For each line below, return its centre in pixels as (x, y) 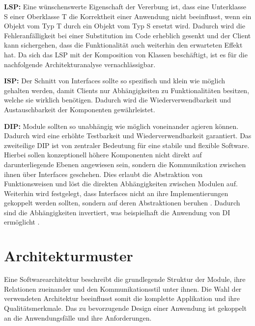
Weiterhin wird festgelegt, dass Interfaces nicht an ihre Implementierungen (116, 193)
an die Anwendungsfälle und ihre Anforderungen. (78, 317)
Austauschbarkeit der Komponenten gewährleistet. (80, 109)
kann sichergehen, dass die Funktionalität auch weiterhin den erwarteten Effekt (123, 45)
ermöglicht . (22, 222)
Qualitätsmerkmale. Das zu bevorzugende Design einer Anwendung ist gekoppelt (125, 308)
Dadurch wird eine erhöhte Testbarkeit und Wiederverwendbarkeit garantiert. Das (128, 136)
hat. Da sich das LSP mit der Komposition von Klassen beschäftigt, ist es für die (126, 54)
